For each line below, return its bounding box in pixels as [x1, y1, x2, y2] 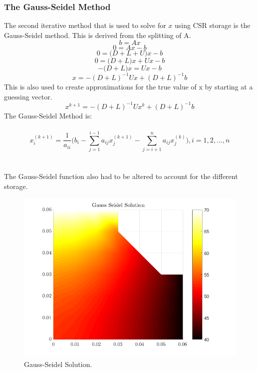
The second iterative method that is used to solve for [4, 20, 166, 30]
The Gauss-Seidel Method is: [4, 110, 92, 120]
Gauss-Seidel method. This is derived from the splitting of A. [4, 29, 191, 40]
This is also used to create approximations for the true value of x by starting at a [4, 81, 253, 91]
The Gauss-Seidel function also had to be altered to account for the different [4, 171, 238, 181]
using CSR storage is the [175, 20, 251, 30]
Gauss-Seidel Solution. [24, 358, 92, 369]
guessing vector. [4, 91, 52, 101]
